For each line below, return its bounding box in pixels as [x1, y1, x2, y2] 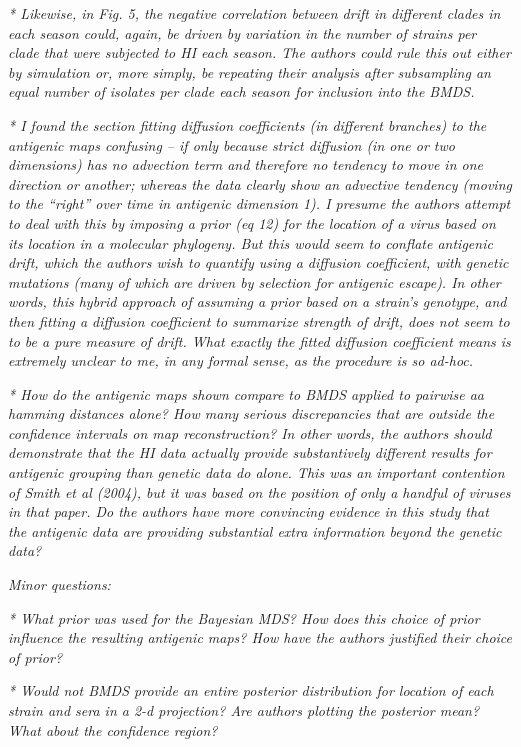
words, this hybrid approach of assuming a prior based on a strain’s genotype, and [8, 291, 507, 312]
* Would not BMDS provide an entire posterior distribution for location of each [8, 680, 494, 701]
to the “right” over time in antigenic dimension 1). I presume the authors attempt [8, 193, 511, 214]
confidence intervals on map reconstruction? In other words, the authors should [8, 422, 492, 443]
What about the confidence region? [8, 719, 218, 740]
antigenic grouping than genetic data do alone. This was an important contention [8, 462, 505, 483]
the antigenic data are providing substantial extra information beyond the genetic [8, 520, 502, 541]
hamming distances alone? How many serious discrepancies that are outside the [8, 403, 495, 424]
